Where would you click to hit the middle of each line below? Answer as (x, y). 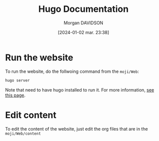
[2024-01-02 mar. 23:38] (83, 32)
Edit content (31, 115)
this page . (15, 95)
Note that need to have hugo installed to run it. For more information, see (80, 90)
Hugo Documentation (83, 9)
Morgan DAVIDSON (83, 23)
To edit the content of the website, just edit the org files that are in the (77, 129)
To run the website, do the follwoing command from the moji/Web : (72, 71)
